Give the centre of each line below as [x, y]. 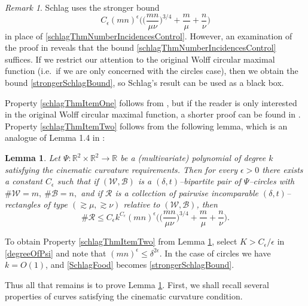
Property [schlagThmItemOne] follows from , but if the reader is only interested [151, 102]
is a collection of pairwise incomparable [187, 192]
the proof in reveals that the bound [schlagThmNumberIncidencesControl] [141, 47]
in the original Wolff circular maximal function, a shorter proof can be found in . [153, 114]
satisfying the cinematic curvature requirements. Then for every [121, 169]
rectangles [23, 204]
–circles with [272, 181]
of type [56, 204]
